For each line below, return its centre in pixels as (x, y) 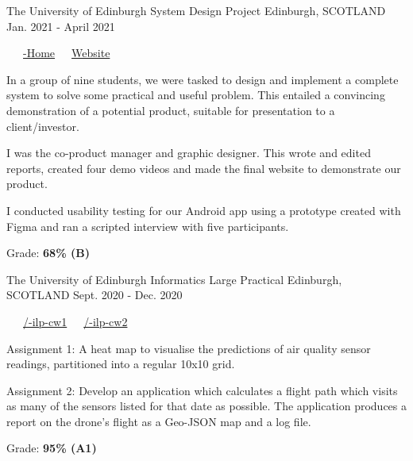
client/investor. (43, 126)
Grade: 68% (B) (48, 253)
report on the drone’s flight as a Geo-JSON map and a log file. (159, 421)
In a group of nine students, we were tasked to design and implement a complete (203, 79)
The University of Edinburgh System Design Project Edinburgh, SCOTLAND (196, 10)
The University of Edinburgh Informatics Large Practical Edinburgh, (174, 279)
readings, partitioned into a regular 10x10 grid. (121, 364)
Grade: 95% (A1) (52, 448)
